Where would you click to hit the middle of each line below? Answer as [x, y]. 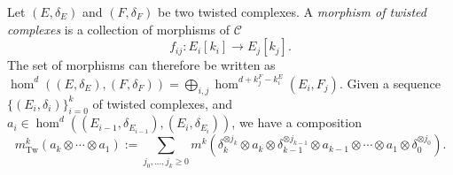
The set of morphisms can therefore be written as [141, 65]
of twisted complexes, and [163, 103]
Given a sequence [394, 83]
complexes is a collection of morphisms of [118, 29]
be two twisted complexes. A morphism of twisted [292, 11]
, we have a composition [297, 122]
